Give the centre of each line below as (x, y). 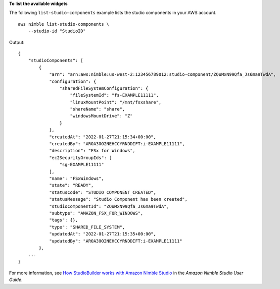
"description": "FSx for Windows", (92, 151)
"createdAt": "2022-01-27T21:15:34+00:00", (103, 137)
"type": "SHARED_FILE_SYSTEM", (87, 227)
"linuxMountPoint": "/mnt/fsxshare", (116, 102)
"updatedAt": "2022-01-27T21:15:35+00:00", (103, 234)
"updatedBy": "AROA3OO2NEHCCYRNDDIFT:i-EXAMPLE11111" (116, 241)
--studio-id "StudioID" (57, 31)
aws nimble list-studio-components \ (64, 24)
